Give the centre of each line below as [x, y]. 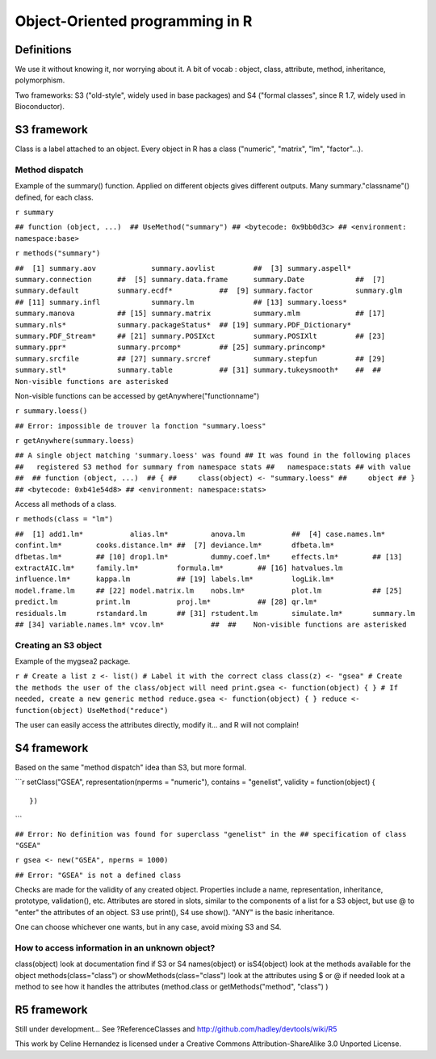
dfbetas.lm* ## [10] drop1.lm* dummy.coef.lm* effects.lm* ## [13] [209, 557]
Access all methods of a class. [66, 504]
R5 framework [51, 1009]
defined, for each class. [55, 197]
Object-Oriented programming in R [134, 21]
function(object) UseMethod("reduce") [92, 710]
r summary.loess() [51, 411]
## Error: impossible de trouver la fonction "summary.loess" [140, 426]
